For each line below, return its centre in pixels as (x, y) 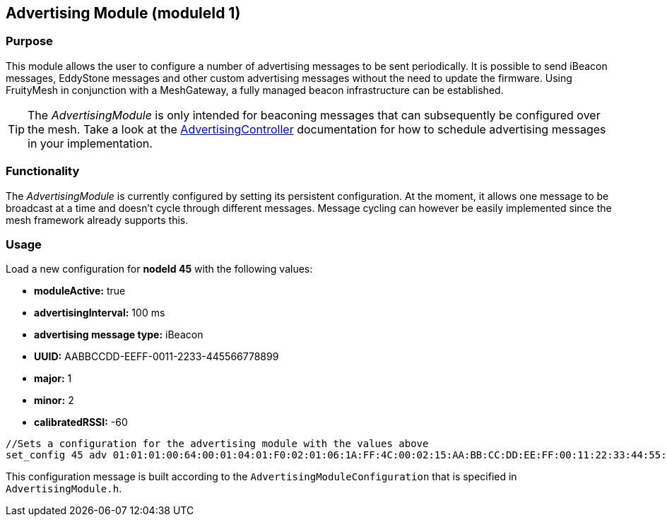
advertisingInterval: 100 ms (100, 313)
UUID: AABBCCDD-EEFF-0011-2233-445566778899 (157, 357)
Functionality (43, 171)
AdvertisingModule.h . (64, 489)
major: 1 (53, 379)
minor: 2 (54, 401)
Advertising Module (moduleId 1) (123, 13)
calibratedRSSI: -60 (81, 422)
